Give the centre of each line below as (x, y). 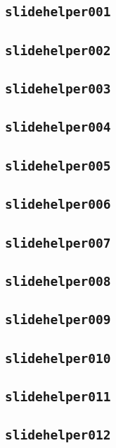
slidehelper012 (58, 435)
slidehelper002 (58, 50)
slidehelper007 (58, 243)
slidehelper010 (58, 358)
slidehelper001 (58, 12)
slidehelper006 (58, 205)
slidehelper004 (58, 127)
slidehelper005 (58, 166)
